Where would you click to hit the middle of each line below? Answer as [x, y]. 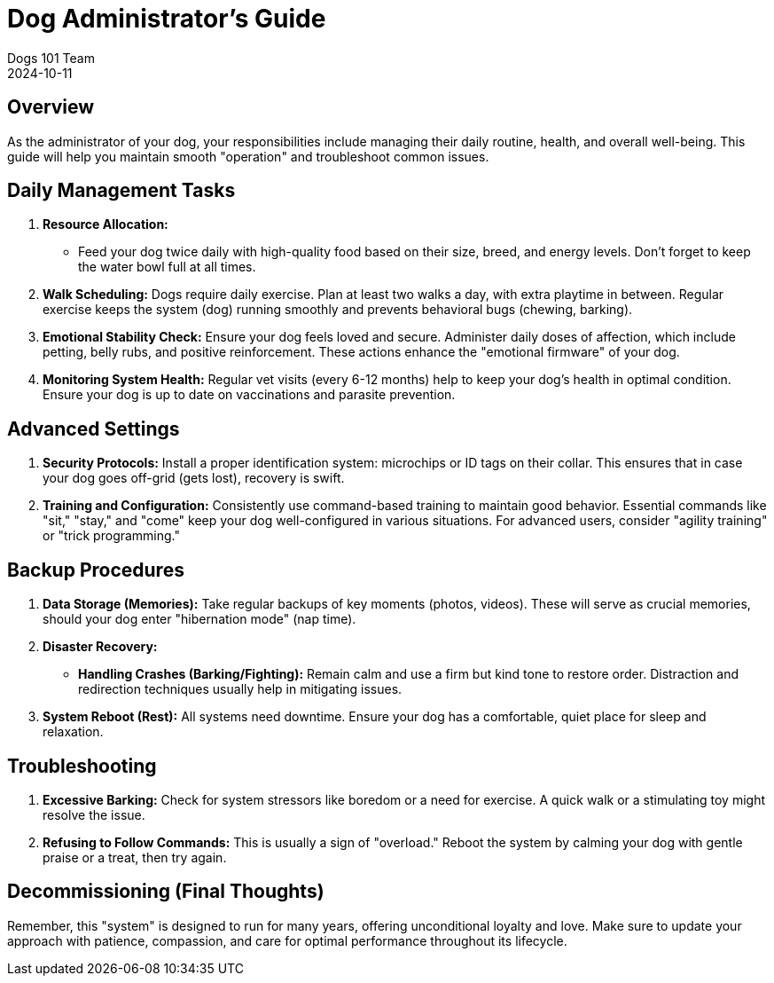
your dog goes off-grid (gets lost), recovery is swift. [194, 478]
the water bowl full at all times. [167, 267]
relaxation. [73, 732]
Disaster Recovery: [100, 647]
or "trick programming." [112, 536]
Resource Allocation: [106, 224]
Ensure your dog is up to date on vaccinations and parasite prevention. [249, 395]
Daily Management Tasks [121, 191]
